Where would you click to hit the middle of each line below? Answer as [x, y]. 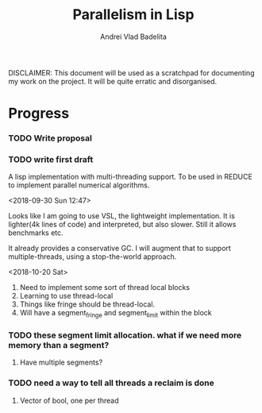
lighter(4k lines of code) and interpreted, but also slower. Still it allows [122, 225]
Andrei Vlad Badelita [133, 37]
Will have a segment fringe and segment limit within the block [116, 314]
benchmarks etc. [36, 233]
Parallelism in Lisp [133, 15]
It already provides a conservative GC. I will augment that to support [120, 249]
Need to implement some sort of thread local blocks [105, 288]
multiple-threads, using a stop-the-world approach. [92, 257]
